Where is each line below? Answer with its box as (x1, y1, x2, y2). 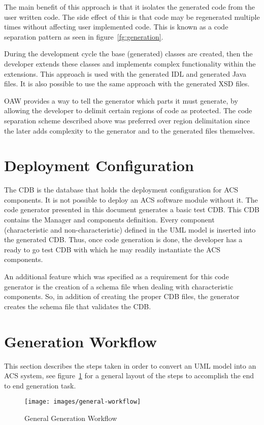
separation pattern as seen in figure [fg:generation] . (4, 31, 163, 42)
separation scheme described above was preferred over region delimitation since (4, 115, 250, 125)
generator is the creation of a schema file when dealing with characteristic (4, 281, 234, 291)
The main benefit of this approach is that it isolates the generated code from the (4, 2, 255, 12)
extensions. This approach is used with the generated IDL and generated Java (4, 68, 247, 79)
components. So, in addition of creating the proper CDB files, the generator (4, 291, 240, 302)
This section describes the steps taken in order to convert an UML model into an (4, 360, 256, 371)
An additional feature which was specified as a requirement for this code (4, 271, 229, 281)
